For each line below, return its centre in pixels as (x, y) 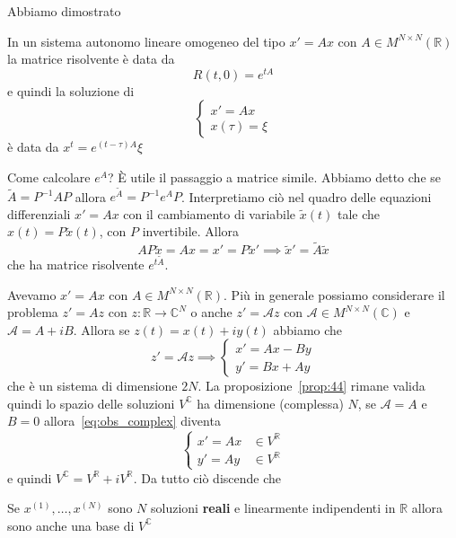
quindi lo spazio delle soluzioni (91, 403)
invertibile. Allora (191, 231)
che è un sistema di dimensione (92, 386)
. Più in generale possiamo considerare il (334, 294)
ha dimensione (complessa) (270, 403)
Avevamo (32, 294)
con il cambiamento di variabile (210, 213)
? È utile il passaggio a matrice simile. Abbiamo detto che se (274, 177)
